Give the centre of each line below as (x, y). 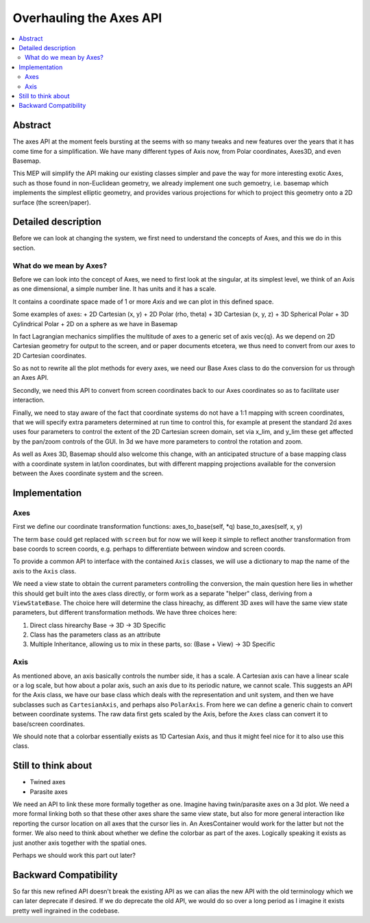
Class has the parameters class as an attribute (95, 635)
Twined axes (48, 782)
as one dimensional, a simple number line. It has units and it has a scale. (114, 289)
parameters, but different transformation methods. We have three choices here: (125, 613)
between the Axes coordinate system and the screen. (88, 473)
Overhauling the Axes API (87, 18)
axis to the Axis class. (45, 571)
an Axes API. (30, 378)
